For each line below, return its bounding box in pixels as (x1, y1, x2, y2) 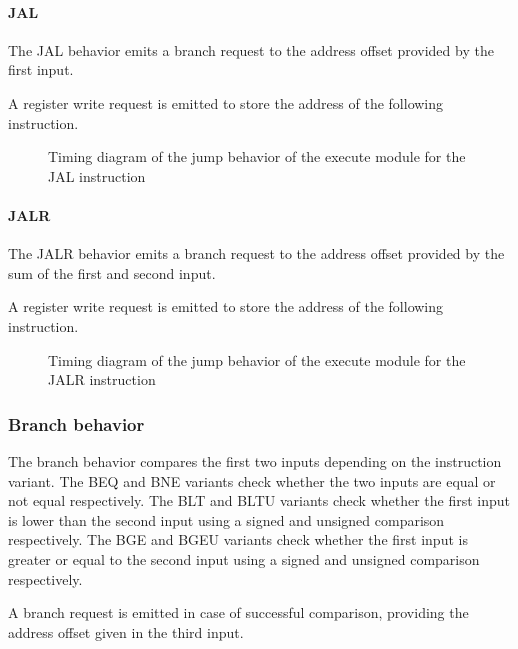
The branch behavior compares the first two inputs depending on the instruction (8, 450, 502, 471)
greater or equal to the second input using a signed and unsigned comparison (8, 548, 480, 569)
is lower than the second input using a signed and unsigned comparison (8, 509, 445, 530)
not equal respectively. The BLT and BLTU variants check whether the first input (8, 490, 511, 511)
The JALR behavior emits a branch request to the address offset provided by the (8, 243, 505, 264)
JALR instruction (48, 369, 156, 390)
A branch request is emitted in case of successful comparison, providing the (8, 602, 469, 623)
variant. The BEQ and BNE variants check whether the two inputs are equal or (8, 470, 496, 491)
